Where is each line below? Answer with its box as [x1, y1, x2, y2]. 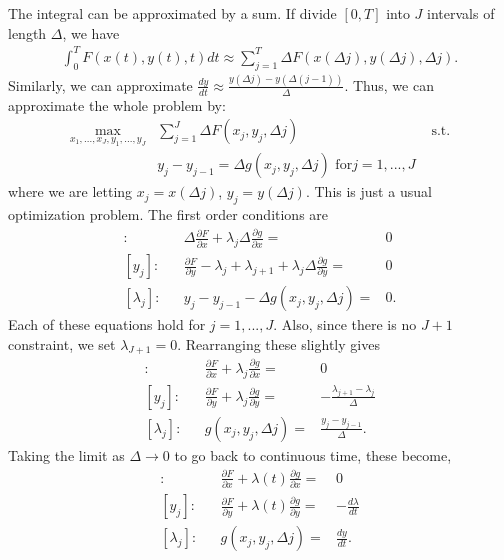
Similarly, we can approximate [8, 74, 193, 95]
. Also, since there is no [273, 314, 417, 335]
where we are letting [8, 181, 133, 202]
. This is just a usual [305, 181, 432, 202]
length [8, 22, 47, 43]
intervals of [427, 3, 495, 23]
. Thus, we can [344, 74, 434, 95]
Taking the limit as [8, 444, 125, 465]
